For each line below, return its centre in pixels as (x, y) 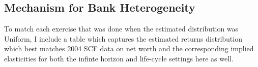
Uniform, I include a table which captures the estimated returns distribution (123, 38)
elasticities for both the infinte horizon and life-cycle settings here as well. (119, 58)
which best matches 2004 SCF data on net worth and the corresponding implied (129, 48)
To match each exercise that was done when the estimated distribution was (121, 29)
